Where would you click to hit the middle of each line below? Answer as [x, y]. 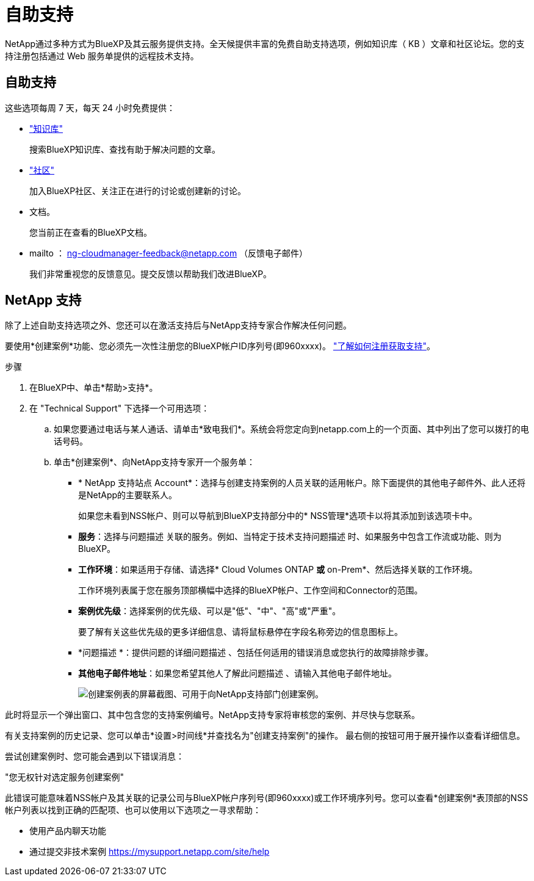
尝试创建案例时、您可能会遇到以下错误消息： [95, 756]
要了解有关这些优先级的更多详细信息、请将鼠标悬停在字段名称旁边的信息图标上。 [240, 632]
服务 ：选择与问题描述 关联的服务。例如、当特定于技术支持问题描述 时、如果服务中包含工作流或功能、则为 [290, 537]
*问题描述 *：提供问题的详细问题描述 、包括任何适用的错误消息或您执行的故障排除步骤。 [256, 653]
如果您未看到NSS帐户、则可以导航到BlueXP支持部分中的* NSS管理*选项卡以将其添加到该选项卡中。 [278, 516]
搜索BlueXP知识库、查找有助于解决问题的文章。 [125, 149]
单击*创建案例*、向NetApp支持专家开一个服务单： [155, 462]
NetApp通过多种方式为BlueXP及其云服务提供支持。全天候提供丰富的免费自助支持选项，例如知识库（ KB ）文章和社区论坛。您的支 [265, 43]
